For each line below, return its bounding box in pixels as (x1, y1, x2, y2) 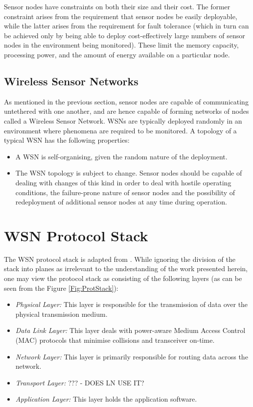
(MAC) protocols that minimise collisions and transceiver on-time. (15, 334, 215, 345)
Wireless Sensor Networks (4, 73, 138, 88)
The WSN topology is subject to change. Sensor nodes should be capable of (15, 168, 242, 178)
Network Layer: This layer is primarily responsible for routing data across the (15, 351, 248, 361)
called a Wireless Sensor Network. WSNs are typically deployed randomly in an (4, 115, 242, 126)
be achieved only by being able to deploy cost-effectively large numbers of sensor (4, 30, 245, 40)
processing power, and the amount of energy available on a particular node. (4, 49, 230, 59)
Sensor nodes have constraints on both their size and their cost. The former (4, 1, 230, 11)
